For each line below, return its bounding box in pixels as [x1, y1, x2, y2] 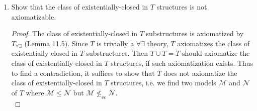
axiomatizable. [11, 11, 56, 22]
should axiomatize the [182, 48, 250, 58]
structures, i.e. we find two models [111, 77, 216, 88]
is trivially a [97, 38, 134, 48]
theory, [147, 38, 168, 48]
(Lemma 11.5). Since [24, 38, 88, 48]
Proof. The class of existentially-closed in [11, 28, 138, 39]
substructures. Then [86, 48, 148, 58]
